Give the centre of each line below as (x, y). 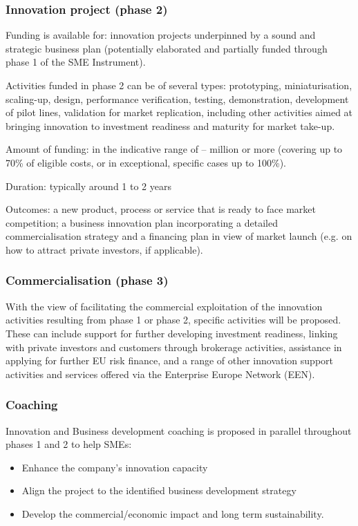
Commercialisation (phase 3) (87, 280)
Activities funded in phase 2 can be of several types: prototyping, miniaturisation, (179, 85)
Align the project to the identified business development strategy (159, 490)
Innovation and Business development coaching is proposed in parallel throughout (179, 430)
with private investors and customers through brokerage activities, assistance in (174, 347)
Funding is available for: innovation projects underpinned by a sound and (161, 35)
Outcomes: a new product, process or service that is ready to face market (161, 209)
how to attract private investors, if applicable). (104, 249)
